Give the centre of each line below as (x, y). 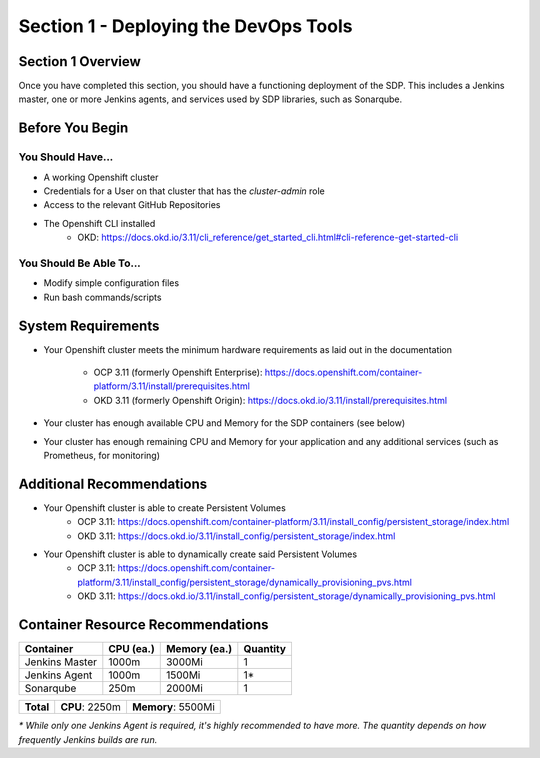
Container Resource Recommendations (143, 625)
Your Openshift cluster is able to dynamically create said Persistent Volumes (200, 554)
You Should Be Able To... (80, 263)
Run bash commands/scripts (102, 297)
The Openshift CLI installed (99, 223)
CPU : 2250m (91, 707)
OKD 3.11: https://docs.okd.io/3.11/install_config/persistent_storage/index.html (236, 536)
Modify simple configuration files (111, 283)
